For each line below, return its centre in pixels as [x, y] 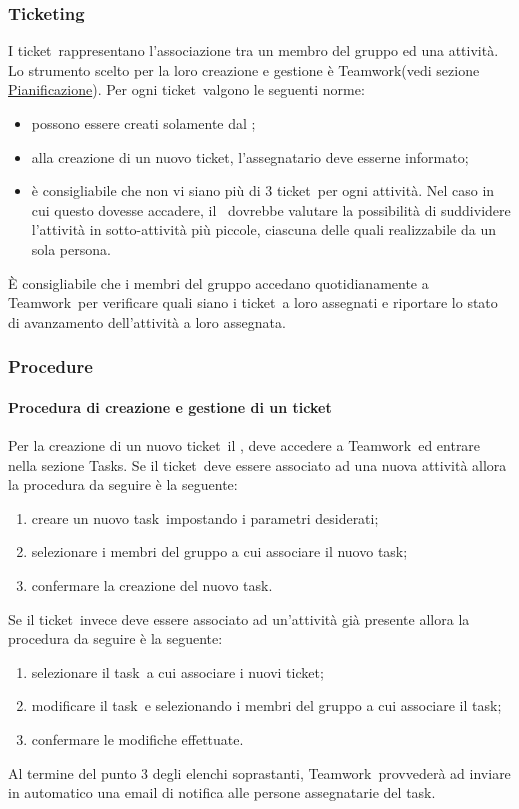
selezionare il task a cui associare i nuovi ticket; [177, 671]
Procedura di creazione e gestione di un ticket [170, 406]
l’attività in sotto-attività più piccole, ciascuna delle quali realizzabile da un [263, 229]
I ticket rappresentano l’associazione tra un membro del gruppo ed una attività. [253, 50]
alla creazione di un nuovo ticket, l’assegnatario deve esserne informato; [250, 156]
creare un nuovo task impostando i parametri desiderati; [205, 517]
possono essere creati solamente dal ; [143, 123]
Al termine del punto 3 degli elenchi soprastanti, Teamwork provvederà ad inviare [259, 772]
